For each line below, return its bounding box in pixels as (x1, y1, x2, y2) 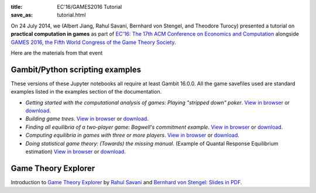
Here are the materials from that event (11, 49, 103, 56)
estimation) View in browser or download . (25, 148, 126, 155)
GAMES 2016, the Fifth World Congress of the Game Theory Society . (11, 39, 176, 46)
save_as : (11, 12, 33, 19)
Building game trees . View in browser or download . (25, 115, 149, 122)
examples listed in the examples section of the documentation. (11, 88, 162, 95)
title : (11, 4, 23, 10)
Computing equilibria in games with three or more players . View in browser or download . (25, 132, 240, 139)
